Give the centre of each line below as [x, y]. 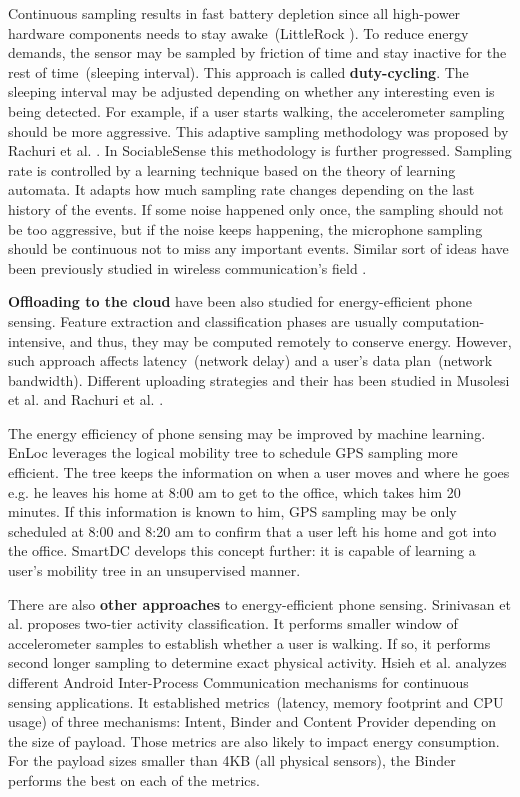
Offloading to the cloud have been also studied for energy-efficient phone [240, 301]
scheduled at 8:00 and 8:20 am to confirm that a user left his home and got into [252, 530]
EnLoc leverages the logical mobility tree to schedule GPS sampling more [233, 452]
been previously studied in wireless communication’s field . [187, 267]
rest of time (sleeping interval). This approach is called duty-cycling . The [238, 71]
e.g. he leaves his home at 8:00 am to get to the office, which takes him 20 [234, 491]
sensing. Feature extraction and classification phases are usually [203, 320]
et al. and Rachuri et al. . [86, 399]
